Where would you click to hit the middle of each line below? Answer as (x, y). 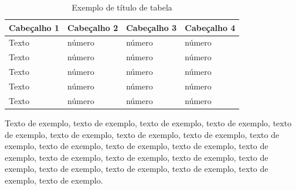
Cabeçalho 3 (152, 27)
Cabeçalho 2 (93, 27)
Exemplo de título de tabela (122, 7)
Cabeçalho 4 (210, 27)
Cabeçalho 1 (34, 27)
